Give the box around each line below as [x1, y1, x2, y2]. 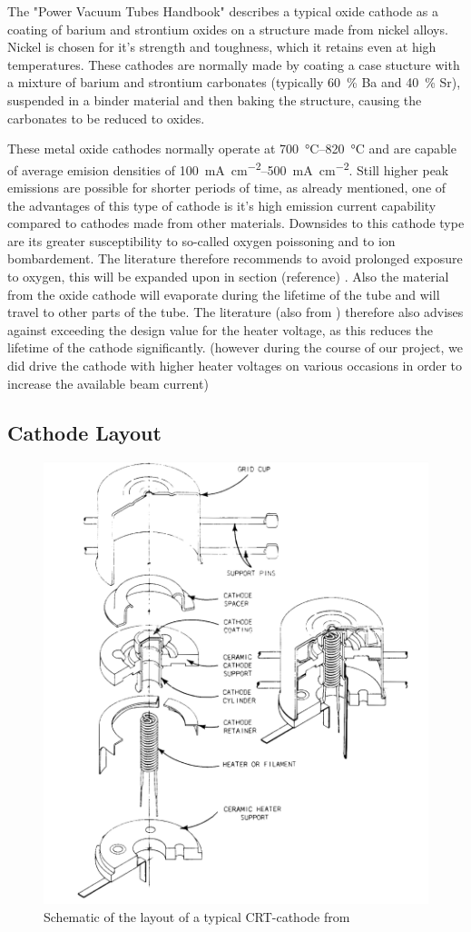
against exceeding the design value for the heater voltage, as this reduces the [7, 320, 434, 339]
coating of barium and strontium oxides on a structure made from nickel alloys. [7, 19, 448, 38]
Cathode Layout [7, 418, 162, 446]
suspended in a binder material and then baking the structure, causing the [7, 90, 422, 109]
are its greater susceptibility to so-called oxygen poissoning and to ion [7, 231, 396, 250]
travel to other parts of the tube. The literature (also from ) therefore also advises [7, 302, 464, 322]
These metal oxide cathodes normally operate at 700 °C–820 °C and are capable [7, 139, 456, 158]
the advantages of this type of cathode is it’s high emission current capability [7, 195, 437, 214]
